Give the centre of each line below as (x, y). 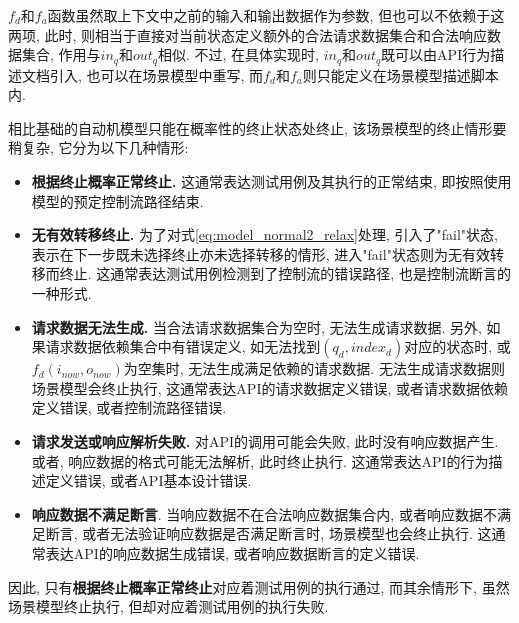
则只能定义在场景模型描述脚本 (400, 74)
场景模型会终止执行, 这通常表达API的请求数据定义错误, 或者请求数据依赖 (269, 387)
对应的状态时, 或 (457, 346)
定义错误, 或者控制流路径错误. (129, 407)
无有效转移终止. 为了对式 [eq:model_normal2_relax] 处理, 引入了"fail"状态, (264, 234)
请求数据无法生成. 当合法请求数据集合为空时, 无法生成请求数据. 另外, (256, 326)
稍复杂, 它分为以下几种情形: (98, 147)
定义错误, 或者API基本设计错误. (148, 480)
